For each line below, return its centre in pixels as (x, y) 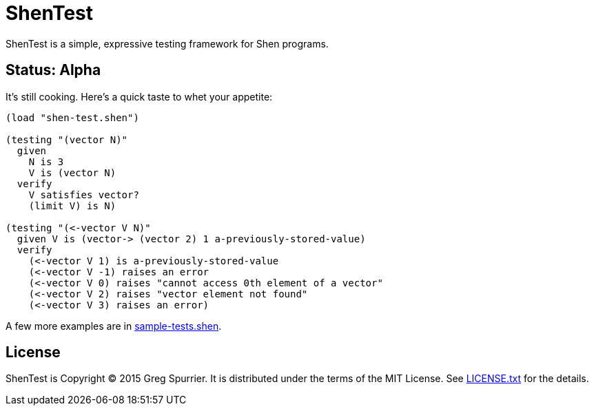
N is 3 (46, 161)
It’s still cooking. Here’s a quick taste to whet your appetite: (139, 96)
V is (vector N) (72, 172)
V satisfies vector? (84, 194)
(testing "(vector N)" (67, 139)
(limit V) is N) (72, 205)
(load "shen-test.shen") (72, 117)
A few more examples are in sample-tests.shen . (114, 326)
